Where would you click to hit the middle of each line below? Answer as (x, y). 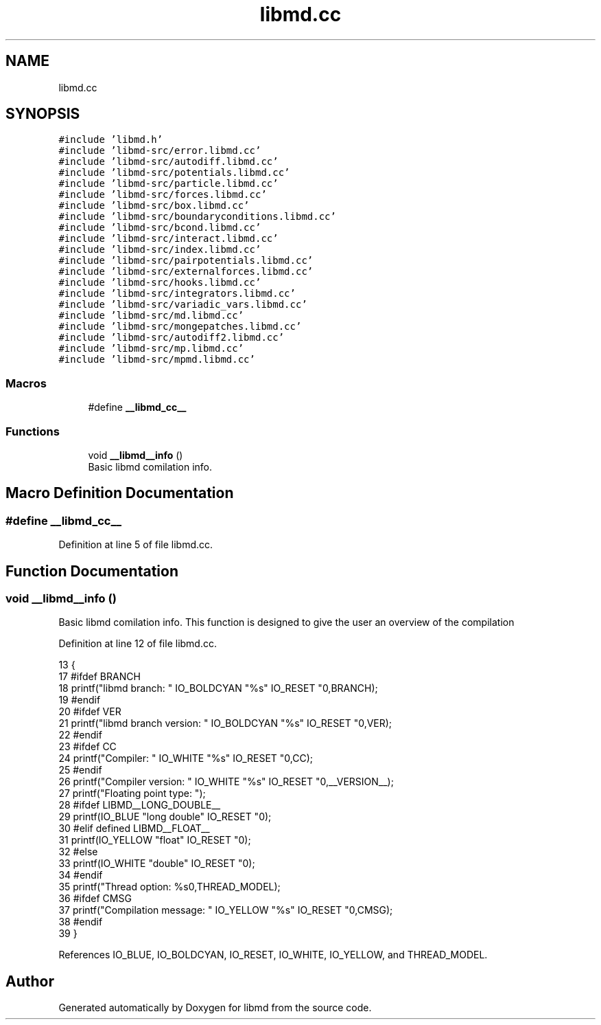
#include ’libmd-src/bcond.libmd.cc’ (160, 228)
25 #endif (80, 770)
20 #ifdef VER (90, 712)
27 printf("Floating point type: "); (132, 793)
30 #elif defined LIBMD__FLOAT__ (134, 829)
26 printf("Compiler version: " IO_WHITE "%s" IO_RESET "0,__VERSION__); (226, 782)
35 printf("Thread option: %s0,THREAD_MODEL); (169, 887)
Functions (33, 431)
